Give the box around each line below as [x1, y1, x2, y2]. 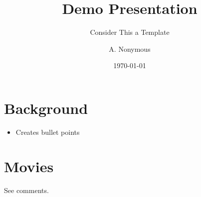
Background [4, 98, 88, 118]
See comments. [4, 185, 49, 195]
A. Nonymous [109, 43, 151, 54]
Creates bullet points [15, 126, 80, 137]
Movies [4, 156, 54, 176]
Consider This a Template [90, 27, 170, 37]
